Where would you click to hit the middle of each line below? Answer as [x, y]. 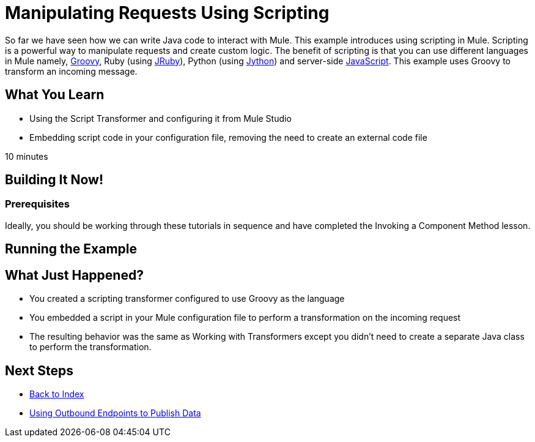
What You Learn [55, 95]
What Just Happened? [74, 275]
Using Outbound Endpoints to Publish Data [115, 413]
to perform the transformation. [90, 347]
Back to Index [57, 394]
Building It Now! [54, 180]
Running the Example [71, 249]
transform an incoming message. [71, 71]
